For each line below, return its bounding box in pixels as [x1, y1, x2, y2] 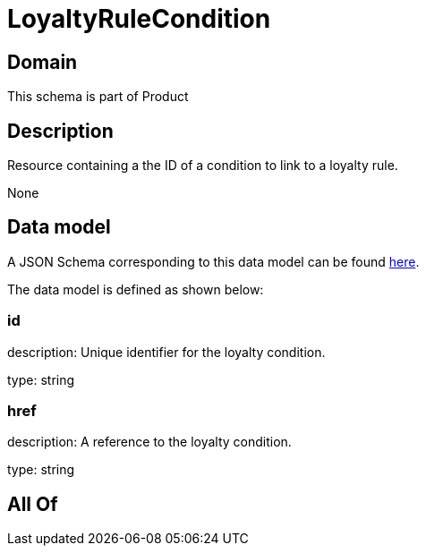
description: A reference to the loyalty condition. [7, 434, 292, 450]
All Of [7, 492, 58, 515]
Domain [7, 50, 78, 73]
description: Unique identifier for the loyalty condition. [7, 344, 326, 360]
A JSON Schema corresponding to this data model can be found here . [7, 253, 420, 269]
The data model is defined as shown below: [7, 281, 264, 297]
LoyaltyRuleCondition [7, 4, 271, 34]
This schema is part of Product [7, 89, 189, 105]
